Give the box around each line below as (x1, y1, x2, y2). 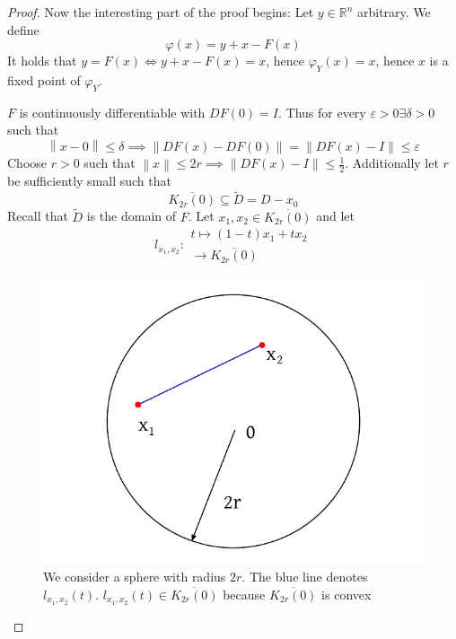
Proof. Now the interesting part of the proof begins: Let (7, 3, 314, 21)
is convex (321, 584, 372, 603)
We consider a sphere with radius (43, 567, 226, 586)
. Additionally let (345, 153, 439, 172)
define (7, 20, 39, 39)
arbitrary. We (357, 3, 431, 21)
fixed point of (7, 70, 81, 89)
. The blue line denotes (241, 567, 368, 586)
